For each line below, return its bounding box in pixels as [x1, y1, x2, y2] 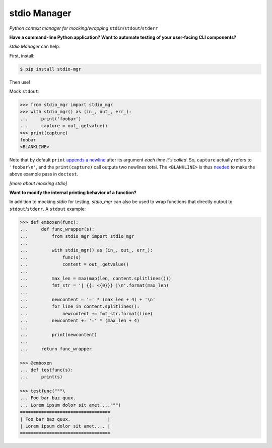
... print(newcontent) [20, 332, 98, 337]
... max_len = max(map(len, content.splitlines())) [20, 276, 172, 281]
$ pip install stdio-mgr [20, 66, 82, 72]
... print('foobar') [20, 116, 82, 122]
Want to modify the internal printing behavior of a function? [9, 189, 137, 196]
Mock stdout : [9, 88, 40, 95]
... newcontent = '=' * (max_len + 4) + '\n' [20, 297, 156, 303]
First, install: [9, 53, 35, 59]
